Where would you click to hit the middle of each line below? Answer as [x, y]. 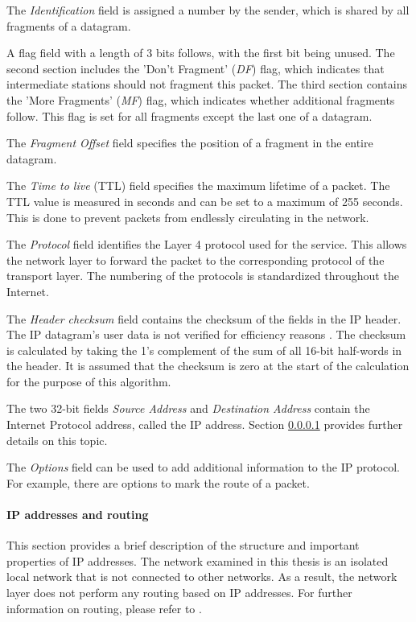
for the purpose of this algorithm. [89, 381]
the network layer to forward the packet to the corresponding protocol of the [196, 260]
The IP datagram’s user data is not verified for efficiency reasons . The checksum [206, 334]
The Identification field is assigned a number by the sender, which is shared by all [208, 10]
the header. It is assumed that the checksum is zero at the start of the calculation [208, 366]
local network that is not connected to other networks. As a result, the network [202, 577]
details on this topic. [57, 440]
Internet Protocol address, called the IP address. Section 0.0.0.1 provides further [205, 424]
